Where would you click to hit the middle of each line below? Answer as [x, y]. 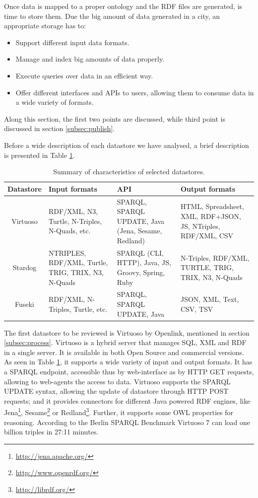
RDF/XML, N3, [73, 211]
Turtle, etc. [91, 309]
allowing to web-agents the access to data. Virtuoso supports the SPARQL [117, 381]
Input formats [73, 188]
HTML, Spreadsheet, [212, 206]
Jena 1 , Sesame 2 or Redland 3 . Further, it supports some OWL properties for [119, 412]
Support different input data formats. [72, 42]
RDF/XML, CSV [207, 236]
